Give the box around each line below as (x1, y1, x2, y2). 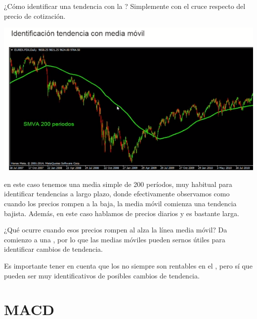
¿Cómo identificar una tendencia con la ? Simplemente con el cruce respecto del (4, 1, 246, 11)
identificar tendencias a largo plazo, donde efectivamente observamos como (4, 188, 230, 199)
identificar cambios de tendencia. (4, 244, 103, 254)
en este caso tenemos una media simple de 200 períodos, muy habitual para (4, 179, 232, 189)
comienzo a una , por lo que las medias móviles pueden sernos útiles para (4, 234, 225, 244)
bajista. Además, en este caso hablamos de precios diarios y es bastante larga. (4, 208, 239, 218)
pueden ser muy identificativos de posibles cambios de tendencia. (4, 270, 200, 280)
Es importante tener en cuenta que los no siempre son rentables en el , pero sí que (4, 260, 253, 271)
